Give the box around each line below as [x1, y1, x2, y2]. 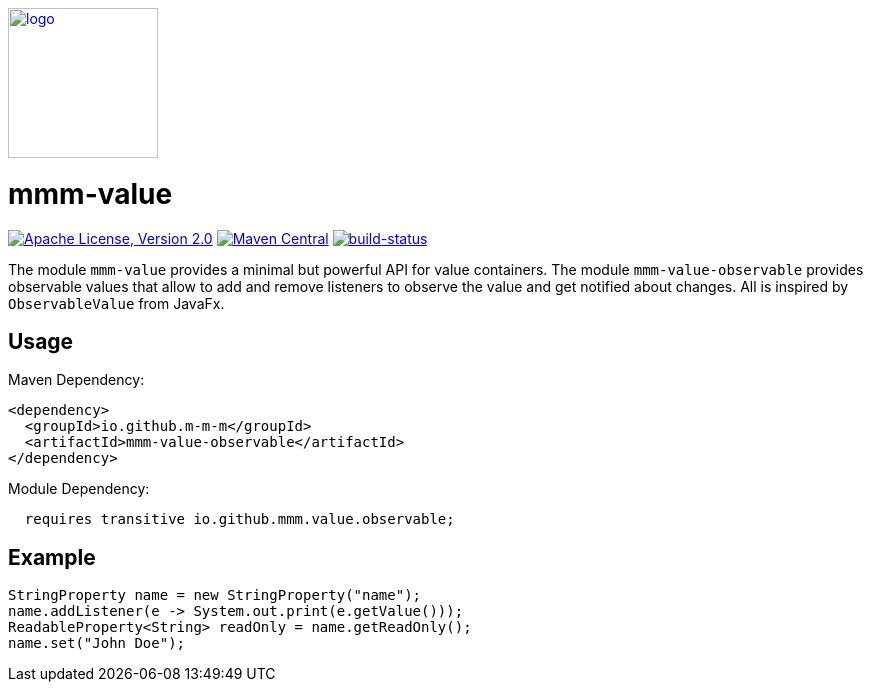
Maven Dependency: [8, 371, 145, 389]
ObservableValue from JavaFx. [8, 294, 225, 312]
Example [8, 544, 96, 570]
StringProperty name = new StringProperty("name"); [8, 587, 422, 604]
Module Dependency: [8, 480, 150, 498]
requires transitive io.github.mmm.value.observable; [24, 511, 455, 528]
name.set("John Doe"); [8, 635, 186, 652]
